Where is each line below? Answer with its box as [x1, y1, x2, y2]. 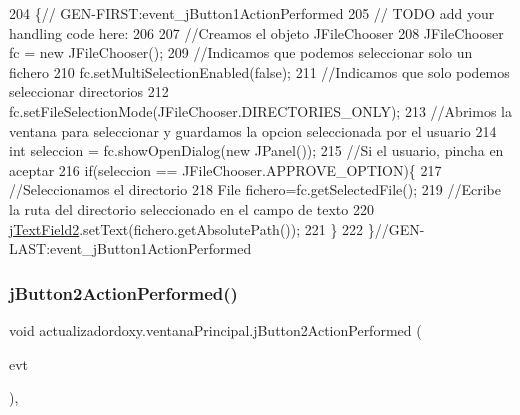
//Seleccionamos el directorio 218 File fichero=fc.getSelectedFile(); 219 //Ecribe [9, 179, 501, 200]
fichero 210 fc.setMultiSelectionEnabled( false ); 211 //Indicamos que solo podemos [9, 61, 510, 82]
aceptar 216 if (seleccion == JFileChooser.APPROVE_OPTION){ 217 [9, 159, 442, 180]
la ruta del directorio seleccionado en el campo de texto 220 [9, 198, 374, 219]
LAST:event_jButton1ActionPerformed [9, 238, 252, 259]
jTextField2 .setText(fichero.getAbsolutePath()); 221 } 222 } [9, 218, 375, 239]
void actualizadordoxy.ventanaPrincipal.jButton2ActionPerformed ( [9, 319, 422, 340]
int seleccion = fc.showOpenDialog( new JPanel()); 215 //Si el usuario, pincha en [9, 140, 504, 161]
